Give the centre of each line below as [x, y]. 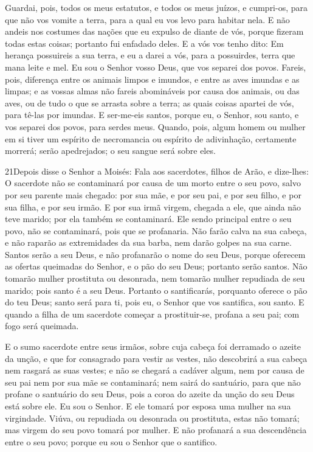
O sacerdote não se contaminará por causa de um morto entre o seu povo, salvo [153, 183]
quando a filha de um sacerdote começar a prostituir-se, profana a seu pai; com [152, 314]
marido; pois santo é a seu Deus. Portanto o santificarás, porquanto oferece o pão [156, 290]
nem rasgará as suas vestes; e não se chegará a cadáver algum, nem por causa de [155, 370]
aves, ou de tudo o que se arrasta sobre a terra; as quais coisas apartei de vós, [150, 103]
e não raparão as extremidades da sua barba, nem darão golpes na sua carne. [148, 242]
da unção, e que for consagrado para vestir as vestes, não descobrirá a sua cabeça [156, 358]
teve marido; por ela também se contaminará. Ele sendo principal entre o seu [148, 219]
